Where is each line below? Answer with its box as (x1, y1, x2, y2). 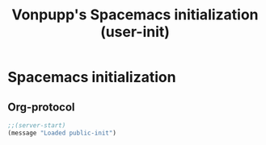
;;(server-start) (7, 122, 66, 130)
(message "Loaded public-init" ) (7, 129, 116, 137)
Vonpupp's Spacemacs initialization (11, 6, 260, 24)
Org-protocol (7, 100, 75, 114)
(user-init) (99, 23, 171, 41)
